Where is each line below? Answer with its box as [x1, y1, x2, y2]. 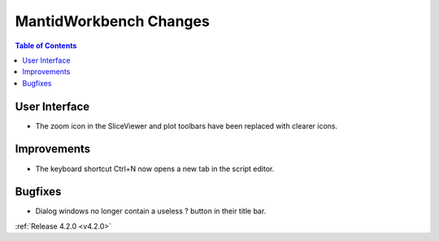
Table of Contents [15, 41, 77, 50]
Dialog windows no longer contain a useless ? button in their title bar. [35, 206, 267, 216]
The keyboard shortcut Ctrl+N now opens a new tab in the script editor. [35, 164, 275, 173]
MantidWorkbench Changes [15, 12, 211, 30]
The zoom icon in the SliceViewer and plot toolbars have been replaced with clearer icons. [35, 120, 338, 130]
